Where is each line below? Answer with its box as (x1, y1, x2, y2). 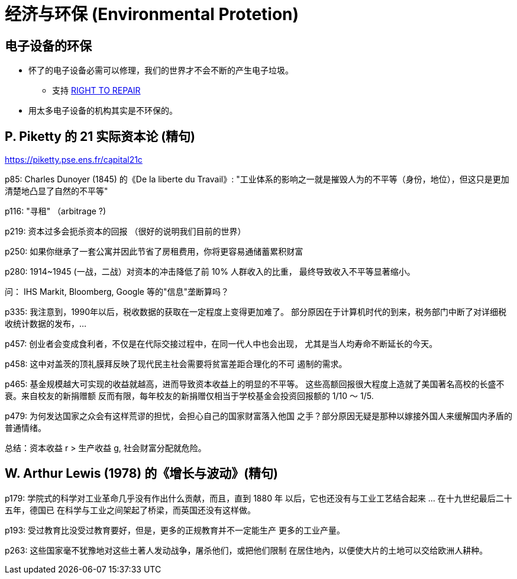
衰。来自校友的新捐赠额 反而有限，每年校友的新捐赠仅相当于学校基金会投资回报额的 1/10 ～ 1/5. (5, 391, 374, 401)
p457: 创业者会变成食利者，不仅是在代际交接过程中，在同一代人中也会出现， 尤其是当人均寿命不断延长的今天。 (5, 339, 438, 349)
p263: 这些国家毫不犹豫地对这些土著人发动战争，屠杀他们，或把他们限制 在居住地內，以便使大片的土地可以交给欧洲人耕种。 (5, 545, 488, 555)
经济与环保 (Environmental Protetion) (5, 4, 299, 24)
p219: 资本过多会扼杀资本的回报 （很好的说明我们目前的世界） (5, 226, 246, 237)
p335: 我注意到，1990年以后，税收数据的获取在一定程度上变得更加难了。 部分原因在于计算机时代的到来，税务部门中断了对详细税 (5, 307, 506, 317)
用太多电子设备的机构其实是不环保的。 (28, 105, 177, 116)
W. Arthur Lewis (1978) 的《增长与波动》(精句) (5, 466, 279, 481)
